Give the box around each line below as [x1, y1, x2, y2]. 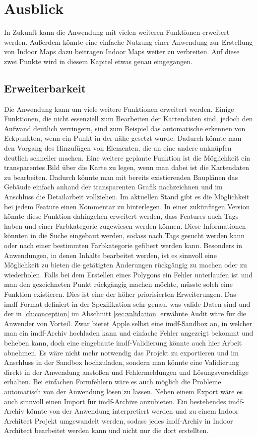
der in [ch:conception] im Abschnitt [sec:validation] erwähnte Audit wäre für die [4, 308, 247, 319]
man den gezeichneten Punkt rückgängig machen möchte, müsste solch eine [4, 279, 233, 289]
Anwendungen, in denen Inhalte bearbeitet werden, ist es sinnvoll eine [4, 250, 217, 260]
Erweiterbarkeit [4, 80, 86, 95]
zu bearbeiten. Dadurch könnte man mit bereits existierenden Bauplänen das [4, 172, 238, 182]
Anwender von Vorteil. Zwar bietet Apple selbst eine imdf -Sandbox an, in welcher [4, 318, 253, 328]
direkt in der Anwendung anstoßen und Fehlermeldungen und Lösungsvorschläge [4, 366, 249, 377]
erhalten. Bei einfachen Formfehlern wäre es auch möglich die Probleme [4, 376, 221, 387]
